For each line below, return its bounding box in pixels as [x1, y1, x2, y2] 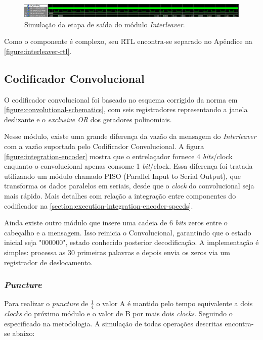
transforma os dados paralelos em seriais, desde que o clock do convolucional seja [4, 180, 254, 191]
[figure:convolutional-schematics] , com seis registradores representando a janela [4, 104, 248, 115]
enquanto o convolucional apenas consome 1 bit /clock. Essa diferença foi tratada [4, 161, 253, 171]
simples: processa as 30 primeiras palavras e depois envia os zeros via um [4, 247, 230, 257]
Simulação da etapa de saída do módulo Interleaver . [24, 19, 185, 29]
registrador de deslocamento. [4, 257, 93, 267]
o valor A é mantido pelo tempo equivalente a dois [96, 298, 253, 309]
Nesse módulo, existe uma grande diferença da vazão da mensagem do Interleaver [4, 131, 256, 141]
